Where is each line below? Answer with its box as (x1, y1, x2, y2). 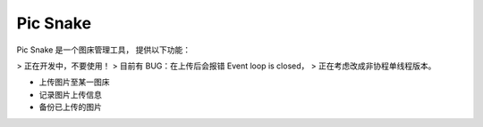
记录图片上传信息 (38, 89, 102, 99)
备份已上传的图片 (38, 102, 102, 113)
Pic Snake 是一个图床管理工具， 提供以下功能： (16, 44, 191, 55)
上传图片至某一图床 (38, 76, 110, 88)
